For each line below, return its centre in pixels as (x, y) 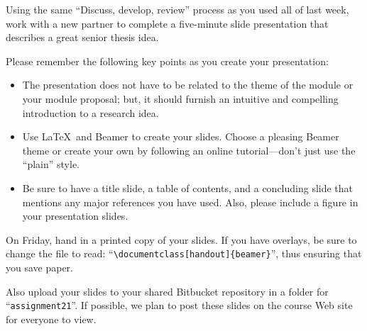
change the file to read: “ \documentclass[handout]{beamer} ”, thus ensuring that (184, 253)
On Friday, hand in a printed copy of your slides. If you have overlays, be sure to (181, 239)
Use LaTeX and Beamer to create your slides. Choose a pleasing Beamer (181, 136)
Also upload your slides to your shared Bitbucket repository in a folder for (167, 291)
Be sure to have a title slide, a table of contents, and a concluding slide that (188, 187)
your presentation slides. (75, 216)
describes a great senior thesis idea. (82, 37)
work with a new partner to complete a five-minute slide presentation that (167, 23)
